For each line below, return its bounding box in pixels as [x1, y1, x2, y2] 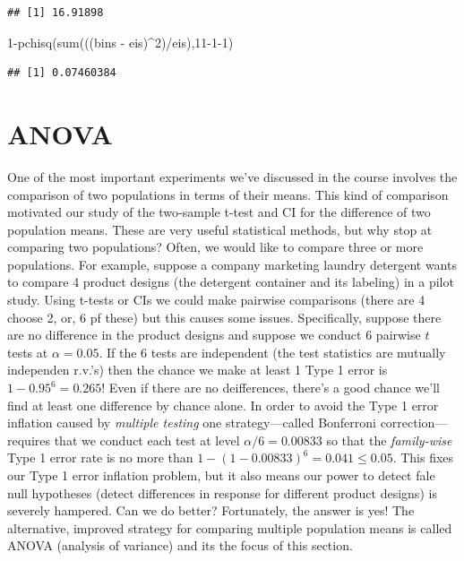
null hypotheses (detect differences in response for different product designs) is [7, 483, 437, 502]
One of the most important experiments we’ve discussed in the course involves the [7, 167, 458, 186]
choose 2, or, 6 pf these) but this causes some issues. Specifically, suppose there [7, 307, 442, 326]
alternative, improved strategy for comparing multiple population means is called [7, 518, 452, 537]
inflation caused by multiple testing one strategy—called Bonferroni [7, 413, 376, 432]
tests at [7, 342, 48, 361]
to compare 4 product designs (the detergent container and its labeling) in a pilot [7, 272, 454, 291]
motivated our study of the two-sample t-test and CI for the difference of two [7, 203, 431, 221]
